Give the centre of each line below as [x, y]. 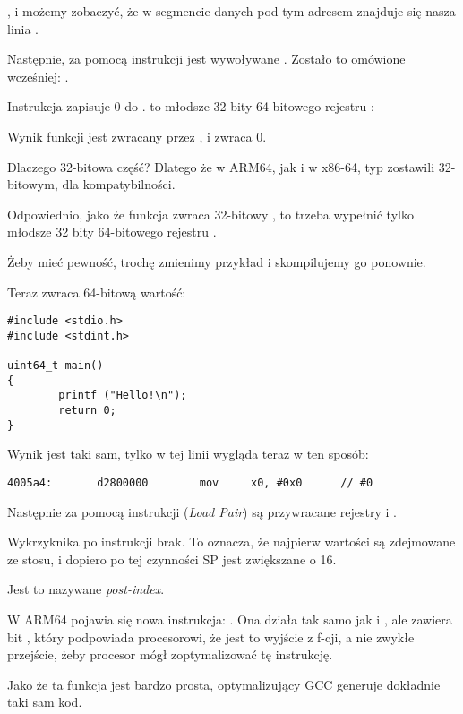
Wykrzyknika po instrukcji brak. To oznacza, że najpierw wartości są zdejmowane [231, 542]
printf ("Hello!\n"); [123, 396]
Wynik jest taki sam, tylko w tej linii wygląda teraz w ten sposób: [188, 454]
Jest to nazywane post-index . [86, 589]
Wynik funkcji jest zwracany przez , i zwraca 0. [137, 136]
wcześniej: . [38, 76]
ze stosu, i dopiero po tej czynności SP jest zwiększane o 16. [172, 559]
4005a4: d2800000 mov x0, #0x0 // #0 [190, 482]
